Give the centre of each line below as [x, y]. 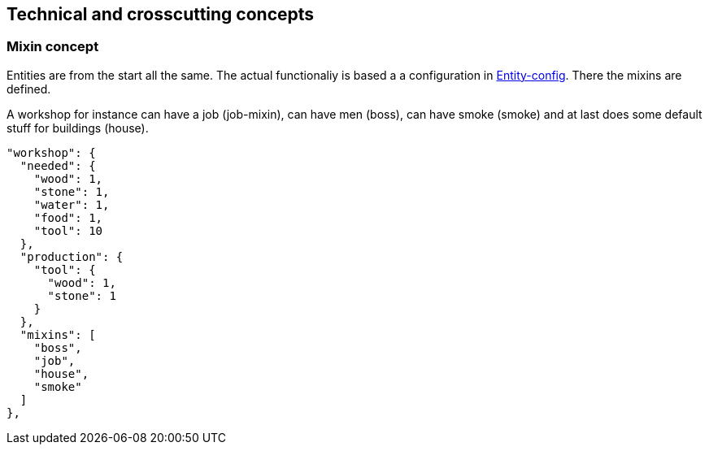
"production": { [72, 256]
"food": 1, [68, 217]
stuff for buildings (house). [78, 128]
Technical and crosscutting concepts [161, 14]
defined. [29, 89]
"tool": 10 [68, 230]
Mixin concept [53, 47]
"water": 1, [72, 204]
